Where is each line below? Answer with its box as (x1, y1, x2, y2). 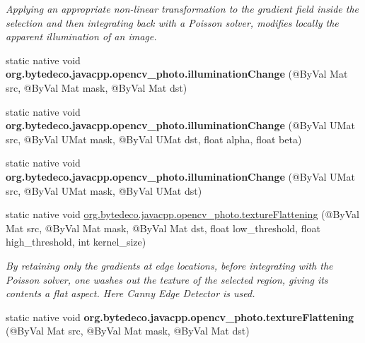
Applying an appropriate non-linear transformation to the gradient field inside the (6, 1, 359, 16)
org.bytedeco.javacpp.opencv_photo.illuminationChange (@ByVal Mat (6, 66, 348, 81)
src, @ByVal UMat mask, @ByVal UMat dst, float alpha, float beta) (6, 131, 302, 146)
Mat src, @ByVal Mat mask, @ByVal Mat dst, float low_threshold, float (6, 220, 320, 235)
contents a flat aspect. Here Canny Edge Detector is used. (6, 286, 255, 301)
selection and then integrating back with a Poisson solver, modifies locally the (6, 15, 339, 30)
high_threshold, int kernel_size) (6, 234, 146, 249)
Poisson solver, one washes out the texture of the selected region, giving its (6, 272, 328, 287)
